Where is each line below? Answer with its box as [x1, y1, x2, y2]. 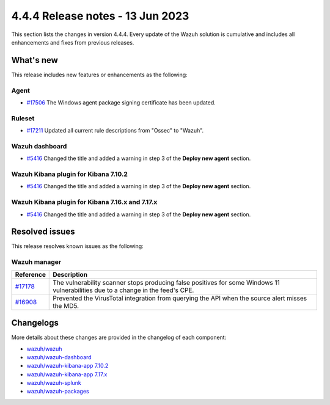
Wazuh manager [11, 258, 61, 266]
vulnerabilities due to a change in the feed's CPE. [53, 286, 194, 294]
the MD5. [53, 301, 79, 310]
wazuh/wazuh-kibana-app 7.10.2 [26, 362, 109, 370]
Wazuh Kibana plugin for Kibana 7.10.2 [11, 170, 128, 178]
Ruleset [11, 114, 35, 122]
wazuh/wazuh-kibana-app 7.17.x [26, 370, 108, 378]
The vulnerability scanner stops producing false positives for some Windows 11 [53, 278, 280, 286]
